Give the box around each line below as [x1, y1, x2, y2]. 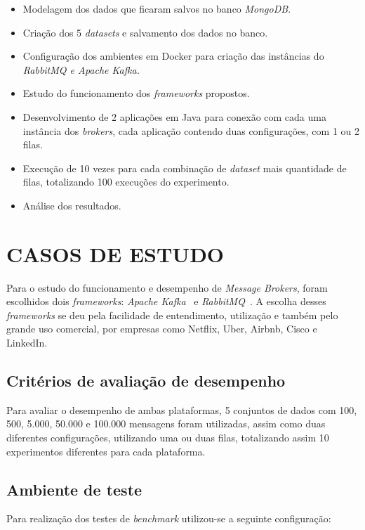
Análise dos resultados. [22, 198, 121, 212]
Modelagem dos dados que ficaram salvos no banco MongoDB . [22, 1, 291, 15]
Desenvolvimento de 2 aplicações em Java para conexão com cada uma [22, 109, 326, 124]
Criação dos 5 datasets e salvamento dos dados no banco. [22, 25, 268, 39]
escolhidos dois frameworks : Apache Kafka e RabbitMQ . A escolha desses [6, 294, 326, 309]
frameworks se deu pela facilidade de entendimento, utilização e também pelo [6, 307, 338, 322]
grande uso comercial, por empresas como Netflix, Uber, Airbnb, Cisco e [6, 321, 317, 336]
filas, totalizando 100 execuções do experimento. [22, 174, 230, 189]
